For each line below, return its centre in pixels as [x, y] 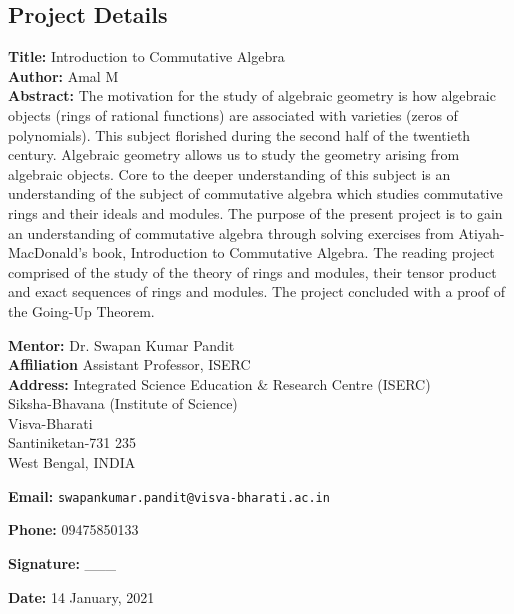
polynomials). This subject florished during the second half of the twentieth [239, 134]
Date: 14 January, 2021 [81, 596]
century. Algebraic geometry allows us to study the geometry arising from [234, 154]
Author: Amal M [63, 75]
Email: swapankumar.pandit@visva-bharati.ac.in [169, 495]
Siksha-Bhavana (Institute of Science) [123, 403]
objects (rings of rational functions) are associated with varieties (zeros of [233, 114]
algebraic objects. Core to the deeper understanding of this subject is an [229, 173]
